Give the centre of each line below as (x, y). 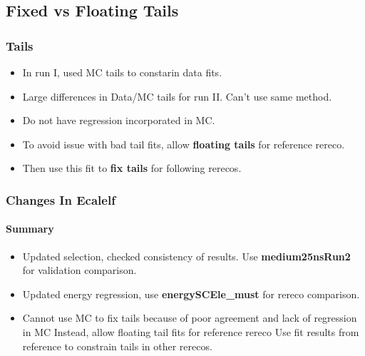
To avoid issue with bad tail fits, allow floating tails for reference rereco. (184, 144)
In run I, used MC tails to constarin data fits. (122, 72)
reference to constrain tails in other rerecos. (117, 346)
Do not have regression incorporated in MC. (119, 120)
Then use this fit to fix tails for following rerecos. (132, 168)
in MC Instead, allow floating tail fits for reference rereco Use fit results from (191, 331)
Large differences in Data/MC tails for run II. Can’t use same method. (177, 96)
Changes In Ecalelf (61, 199)
